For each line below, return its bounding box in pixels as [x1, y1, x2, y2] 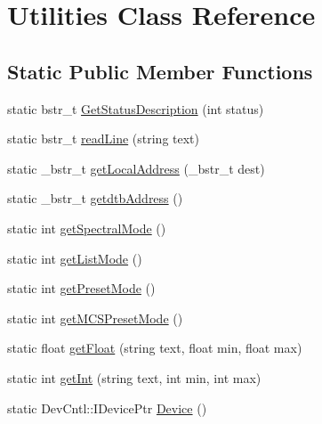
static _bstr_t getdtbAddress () [7, 189, 183, 208]
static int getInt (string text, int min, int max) [7, 368, 262, 387]
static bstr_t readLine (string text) [7, 129, 200, 148]
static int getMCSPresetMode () [7, 308, 183, 327]
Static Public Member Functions [7, 57, 313, 85]
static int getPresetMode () [7, 279, 156, 298]
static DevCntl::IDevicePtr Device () [7, 398, 207, 417]
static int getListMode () [7, 249, 142, 267]
